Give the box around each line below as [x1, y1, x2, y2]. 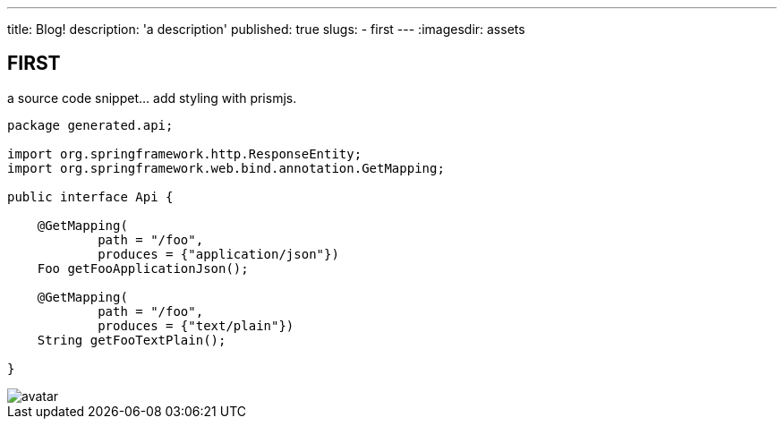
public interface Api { [7, 189, 174, 204]
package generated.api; [7, 117, 174, 132]
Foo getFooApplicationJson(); [37, 260, 249, 276]
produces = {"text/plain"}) [98, 318, 294, 333]
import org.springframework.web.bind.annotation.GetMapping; [7, 160, 445, 175]
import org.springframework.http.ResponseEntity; [7, 146, 362, 161]
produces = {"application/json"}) [98, 246, 339, 261]
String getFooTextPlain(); [37, 332, 226, 347]
